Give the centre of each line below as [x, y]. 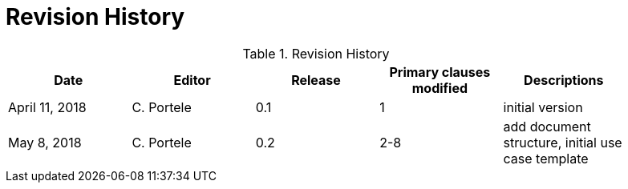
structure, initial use [563, 142]
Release [316, 80]
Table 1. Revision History [316, 53]
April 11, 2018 [47, 107]
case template [546, 158]
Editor [192, 80]
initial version [543, 107]
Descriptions [564, 80]
